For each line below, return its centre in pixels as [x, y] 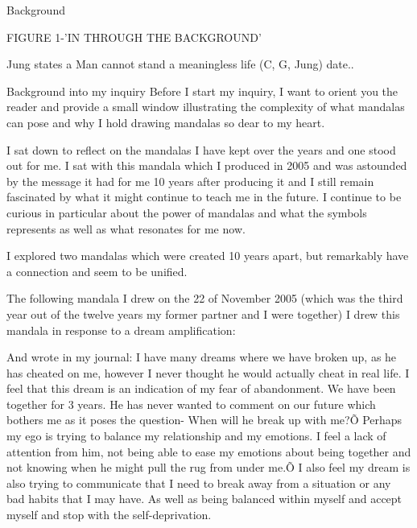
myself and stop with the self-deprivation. [109, 515]
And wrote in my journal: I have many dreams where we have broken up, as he [202, 357]
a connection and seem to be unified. [97, 271]
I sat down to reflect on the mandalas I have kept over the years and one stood [201, 149]
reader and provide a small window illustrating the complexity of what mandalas [206, 107]
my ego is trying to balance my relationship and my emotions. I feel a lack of [196, 436]
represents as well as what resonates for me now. [126, 228]
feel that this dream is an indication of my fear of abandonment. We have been [201, 388]
